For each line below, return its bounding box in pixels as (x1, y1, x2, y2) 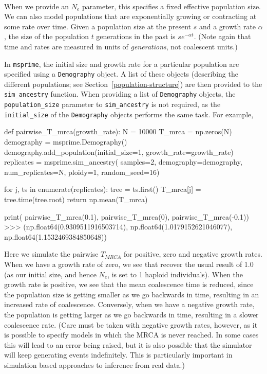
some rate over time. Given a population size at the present (4, 21, 192, 31)
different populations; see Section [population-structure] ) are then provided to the (4, 78, 262, 89)
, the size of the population (4, 31, 89, 42)
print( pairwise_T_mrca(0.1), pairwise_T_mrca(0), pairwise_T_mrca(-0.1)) (4, 211, 249, 222)
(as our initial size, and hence (4, 269, 97, 279)
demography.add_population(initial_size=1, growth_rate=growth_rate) (4, 146, 234, 157)
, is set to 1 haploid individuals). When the (107, 269, 243, 279)
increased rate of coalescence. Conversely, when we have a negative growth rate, (4, 299, 255, 310)
